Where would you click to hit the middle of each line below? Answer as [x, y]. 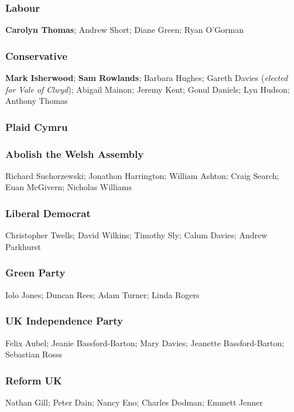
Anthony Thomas [37, 101]
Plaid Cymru [37, 126]
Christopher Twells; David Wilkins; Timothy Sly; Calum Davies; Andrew [136, 235]
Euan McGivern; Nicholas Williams [69, 187]
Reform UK [34, 380]
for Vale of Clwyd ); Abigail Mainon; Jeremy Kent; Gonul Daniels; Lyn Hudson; [148, 89]
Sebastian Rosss [34, 354]
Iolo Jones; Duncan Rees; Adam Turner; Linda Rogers [102, 294]
